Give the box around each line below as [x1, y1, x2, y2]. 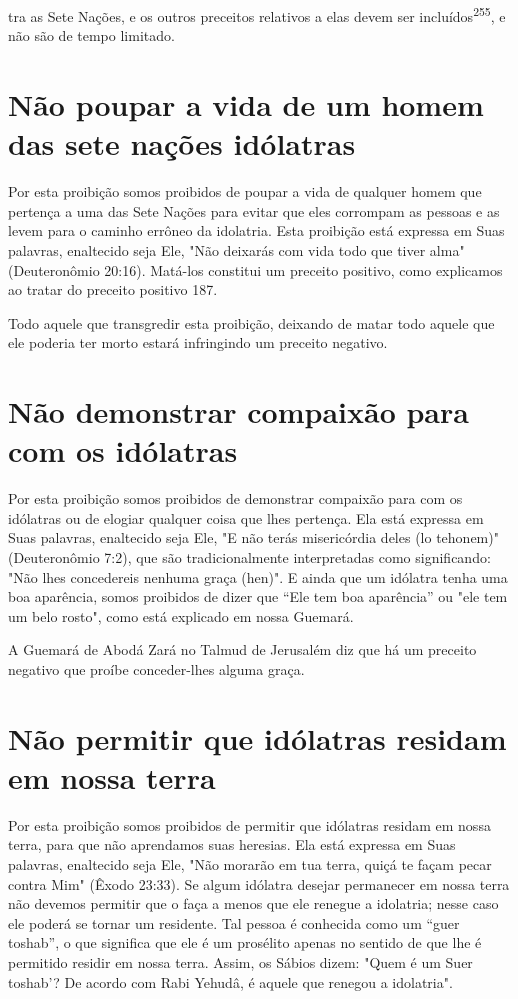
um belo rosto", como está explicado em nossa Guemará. [8, 605, 354, 626]
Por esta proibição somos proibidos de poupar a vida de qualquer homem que [8, 181, 482, 202]
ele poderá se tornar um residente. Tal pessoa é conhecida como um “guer [8, 912, 460, 933]
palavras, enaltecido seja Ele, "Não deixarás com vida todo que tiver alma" [8, 239, 465, 260]
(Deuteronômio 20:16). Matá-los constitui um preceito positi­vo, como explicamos [8, 259, 503, 280]
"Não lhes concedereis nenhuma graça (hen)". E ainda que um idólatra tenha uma [8, 566, 508, 587]
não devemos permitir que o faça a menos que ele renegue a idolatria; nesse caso [8, 893, 499, 914]
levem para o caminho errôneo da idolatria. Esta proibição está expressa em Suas [8, 220, 505, 241]
